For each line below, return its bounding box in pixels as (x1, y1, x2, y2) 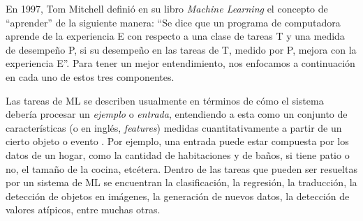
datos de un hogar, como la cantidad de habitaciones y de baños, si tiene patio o (6, 147, 350, 162)
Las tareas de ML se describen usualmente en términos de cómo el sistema (6, 93, 324, 107)
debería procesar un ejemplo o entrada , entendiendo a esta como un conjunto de (6, 107, 348, 121)
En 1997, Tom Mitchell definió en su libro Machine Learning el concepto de (6, 1, 328, 15)
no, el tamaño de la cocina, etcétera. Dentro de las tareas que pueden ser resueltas (6, 161, 357, 176)
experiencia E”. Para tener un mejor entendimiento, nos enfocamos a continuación (6, 56, 355, 70)
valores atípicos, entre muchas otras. (6, 202, 161, 217)
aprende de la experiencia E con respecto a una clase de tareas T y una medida (6, 29, 345, 43)
